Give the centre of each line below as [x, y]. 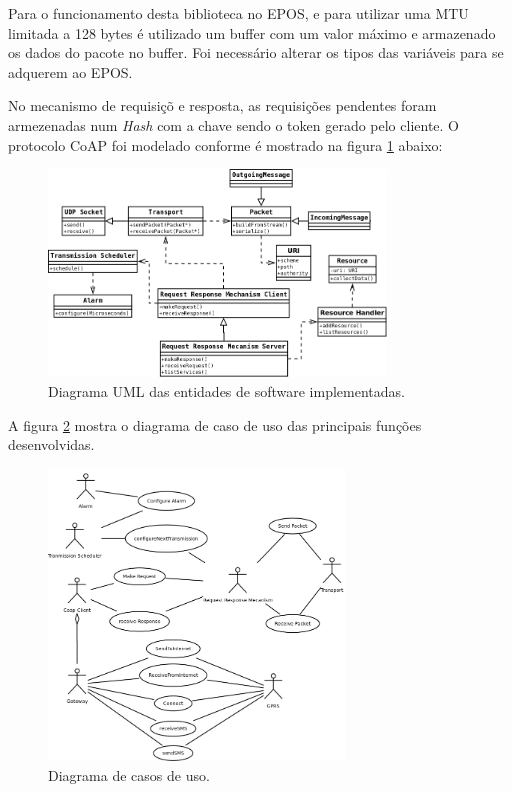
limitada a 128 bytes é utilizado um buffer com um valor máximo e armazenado [252, 32]
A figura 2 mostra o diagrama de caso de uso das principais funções [215, 424]
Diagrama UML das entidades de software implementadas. [226, 390]
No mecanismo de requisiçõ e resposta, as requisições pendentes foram [222, 105]
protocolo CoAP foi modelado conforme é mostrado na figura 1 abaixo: [225, 144]
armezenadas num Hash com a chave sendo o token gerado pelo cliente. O [233, 124]
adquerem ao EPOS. [70, 71]
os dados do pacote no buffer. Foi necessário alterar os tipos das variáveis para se [256, 52]
